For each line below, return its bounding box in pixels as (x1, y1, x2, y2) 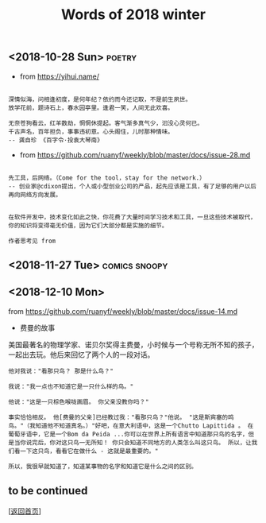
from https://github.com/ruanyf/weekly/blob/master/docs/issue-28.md (19, 149, 251, 160)
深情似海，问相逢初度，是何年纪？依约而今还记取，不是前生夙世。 (8, 95, 192, 103)
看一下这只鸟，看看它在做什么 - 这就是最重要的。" (13, 447, 159, 455)
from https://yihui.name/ (19, 72, 99, 81)
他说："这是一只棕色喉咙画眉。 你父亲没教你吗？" (8, 397, 149, 406)
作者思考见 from (8, 237, 56, 245)
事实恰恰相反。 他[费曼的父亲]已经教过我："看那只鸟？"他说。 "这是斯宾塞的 (8, 413, 229, 421)
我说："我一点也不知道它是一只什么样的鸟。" (8, 382, 134, 390)
